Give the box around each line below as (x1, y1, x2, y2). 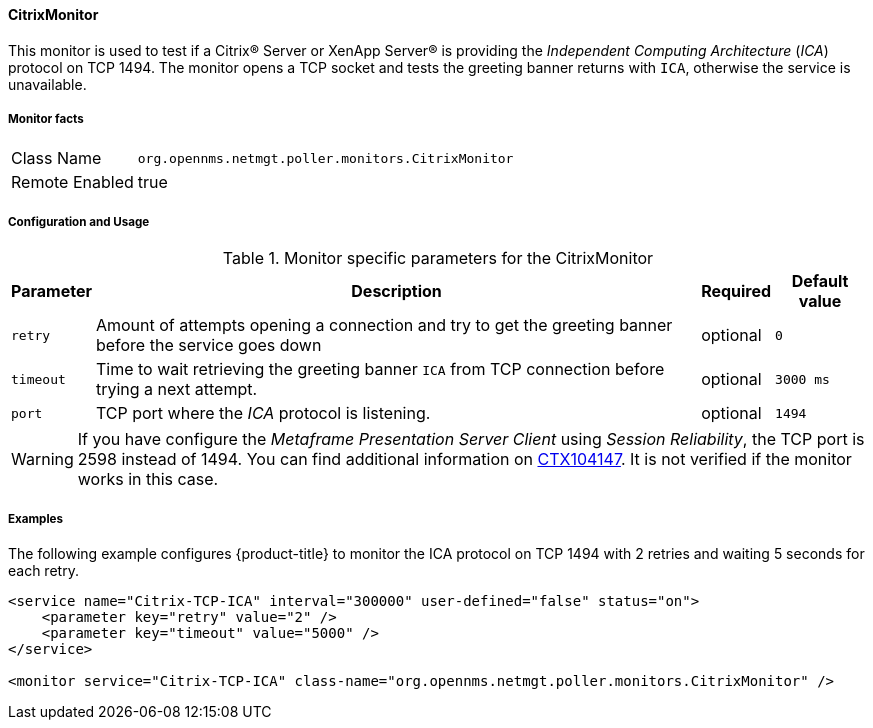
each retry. (8, 561, 79, 579)
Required (701, 281, 772, 302)
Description (351, 281, 442, 302)
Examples (8, 511, 63, 526)
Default (791, 271, 849, 292)
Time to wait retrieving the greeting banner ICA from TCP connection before (95, 359, 665, 380)
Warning (11, 449, 74, 470)
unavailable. (8, 75, 87, 93)
